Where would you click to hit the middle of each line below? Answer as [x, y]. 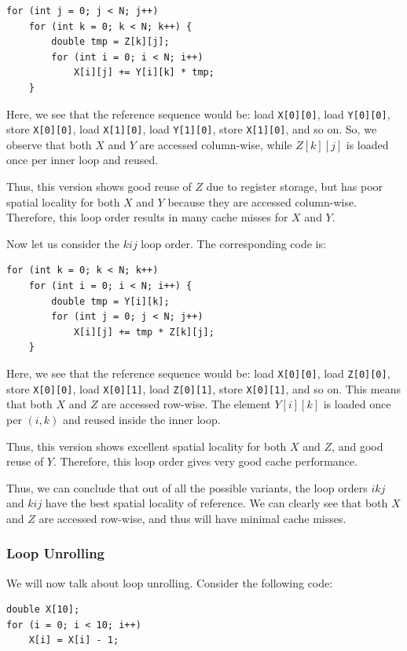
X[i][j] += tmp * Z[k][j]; [144, 332]
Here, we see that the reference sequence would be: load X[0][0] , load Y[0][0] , [198, 113]
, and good [357, 446]
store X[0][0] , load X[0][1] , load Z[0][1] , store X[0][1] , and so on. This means [203, 388]
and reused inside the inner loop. [142, 419]
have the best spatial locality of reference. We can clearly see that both [216, 503]
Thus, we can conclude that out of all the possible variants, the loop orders [187, 487]
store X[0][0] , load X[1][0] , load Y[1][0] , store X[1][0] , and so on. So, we [192, 129]
